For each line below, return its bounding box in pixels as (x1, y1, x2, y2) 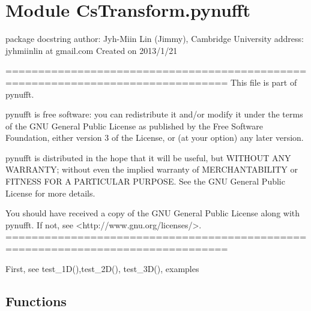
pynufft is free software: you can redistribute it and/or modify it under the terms (5, 108, 303, 120)
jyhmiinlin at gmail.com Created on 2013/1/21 (5, 44, 178, 56)
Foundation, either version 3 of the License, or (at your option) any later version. (5, 131, 304, 144)
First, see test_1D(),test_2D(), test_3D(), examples (5, 262, 199, 274)
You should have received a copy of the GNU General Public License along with (5, 207, 300, 219)
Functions (5, 291, 67, 310)
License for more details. (5, 186, 95, 199)
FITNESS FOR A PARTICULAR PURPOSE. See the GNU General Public (5, 175, 285, 188)
